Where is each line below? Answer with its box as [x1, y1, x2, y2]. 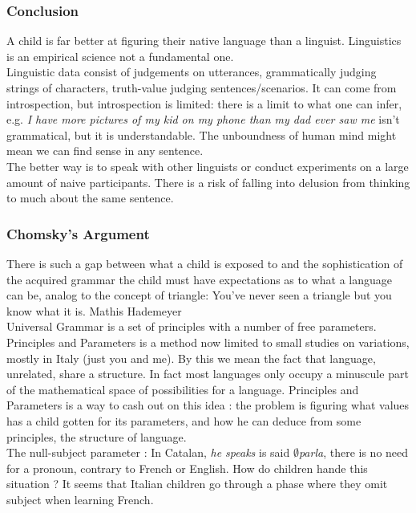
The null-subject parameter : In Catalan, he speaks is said [6, 444, 290, 461]
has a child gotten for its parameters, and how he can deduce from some [6, 412, 361, 429]
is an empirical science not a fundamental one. [6, 47, 234, 64]
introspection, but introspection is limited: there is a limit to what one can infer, [6, 95, 402, 112]
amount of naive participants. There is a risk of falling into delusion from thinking [6, 173, 410, 190]
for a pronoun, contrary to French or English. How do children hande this [6, 459, 368, 476]
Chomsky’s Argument [6, 223, 150, 243]
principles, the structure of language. [6, 428, 187, 445]
